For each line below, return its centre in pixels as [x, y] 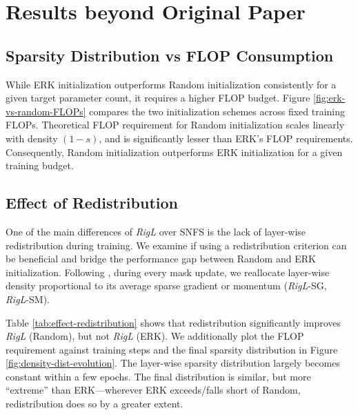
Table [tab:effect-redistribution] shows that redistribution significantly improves [173, 322]
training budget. [40, 165]
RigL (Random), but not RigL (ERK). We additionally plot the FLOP [155, 336]
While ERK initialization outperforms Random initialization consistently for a [171, 84]
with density [32, 138]
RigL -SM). [28, 299]
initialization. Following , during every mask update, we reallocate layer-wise [168, 272]
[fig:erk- [329, 98]
